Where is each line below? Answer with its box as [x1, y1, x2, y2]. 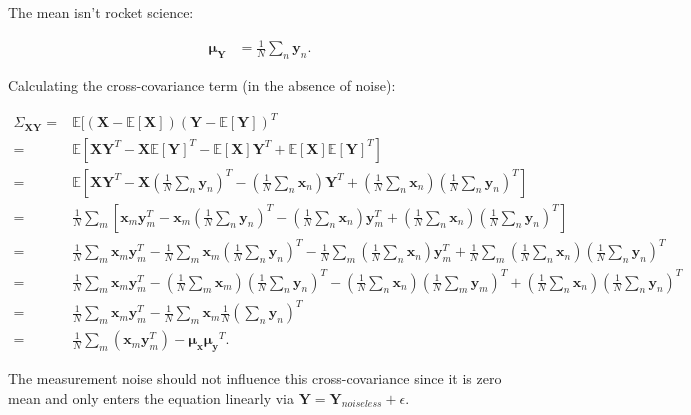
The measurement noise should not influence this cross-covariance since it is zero [8, 368, 502, 389]
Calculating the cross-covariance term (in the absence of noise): [8, 74, 396, 95]
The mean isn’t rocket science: [8, 2, 194, 22]
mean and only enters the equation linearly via [8, 387, 295, 408]
